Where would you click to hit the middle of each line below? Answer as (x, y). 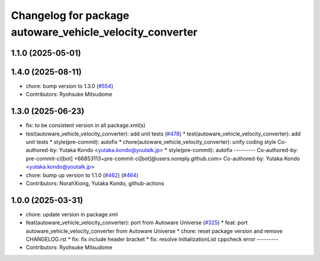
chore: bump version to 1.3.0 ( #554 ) (70, 86)
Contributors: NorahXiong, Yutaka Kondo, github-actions (95, 183)
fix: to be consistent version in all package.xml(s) (86, 125)
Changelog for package (70, 15)
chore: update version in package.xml (72, 214)
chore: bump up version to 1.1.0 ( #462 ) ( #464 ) (82, 175)
